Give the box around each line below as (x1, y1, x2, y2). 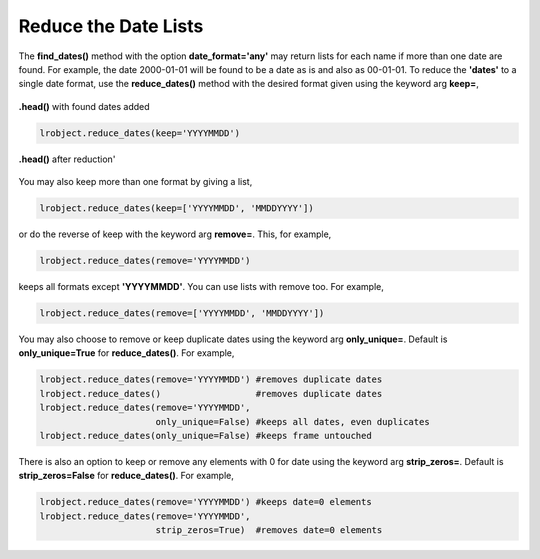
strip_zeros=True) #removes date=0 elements (155, 525, 383, 536)
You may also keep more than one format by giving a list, (18, 176, 253, 188)
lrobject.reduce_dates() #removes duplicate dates (39, 388, 383, 399)
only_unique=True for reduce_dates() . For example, (18, 347, 235, 359)
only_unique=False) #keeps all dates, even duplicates (155, 416, 430, 427)
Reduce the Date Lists (18, 15, 204, 37)
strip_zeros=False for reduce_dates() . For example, (18, 470, 235, 482)
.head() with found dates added (18, 100, 150, 112)
